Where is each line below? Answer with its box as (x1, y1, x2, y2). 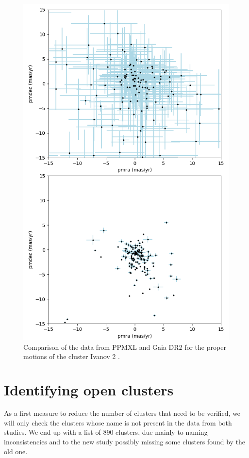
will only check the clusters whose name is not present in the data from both (4, 417, 232, 427)
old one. (4, 446, 28, 456)
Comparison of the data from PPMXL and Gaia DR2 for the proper (23, 342, 226, 352)
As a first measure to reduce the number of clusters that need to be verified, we (4, 408, 241, 418)
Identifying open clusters (4, 380, 174, 400)
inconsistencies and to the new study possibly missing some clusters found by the (4, 436, 246, 446)
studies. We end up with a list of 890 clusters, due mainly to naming (4, 427, 208, 437)
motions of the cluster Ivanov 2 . (23, 351, 120, 361)
